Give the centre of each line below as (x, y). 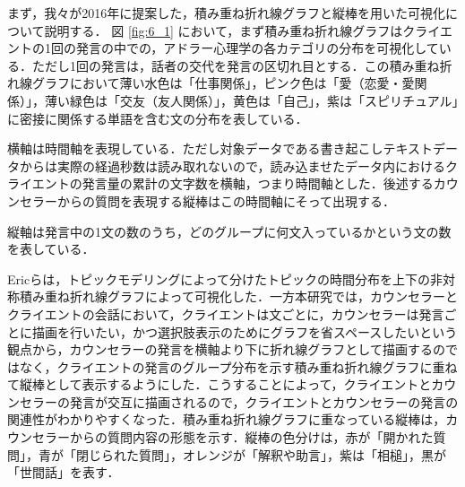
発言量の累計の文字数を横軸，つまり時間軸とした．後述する (258, 183)
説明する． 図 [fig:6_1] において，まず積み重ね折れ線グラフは (224, 30)
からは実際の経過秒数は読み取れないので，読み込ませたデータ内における (232, 165)
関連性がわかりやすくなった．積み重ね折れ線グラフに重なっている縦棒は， (227, 419)
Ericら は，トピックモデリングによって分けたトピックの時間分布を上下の (219, 278)
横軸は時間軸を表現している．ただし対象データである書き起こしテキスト (220, 148)
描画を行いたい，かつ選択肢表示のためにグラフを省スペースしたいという (245, 331)
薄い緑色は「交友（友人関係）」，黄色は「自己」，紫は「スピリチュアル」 (251, 100)
